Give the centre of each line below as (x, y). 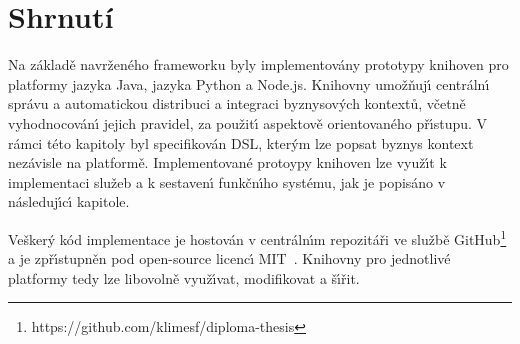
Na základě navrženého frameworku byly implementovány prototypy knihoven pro (258, 64)
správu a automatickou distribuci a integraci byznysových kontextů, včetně (237, 103)
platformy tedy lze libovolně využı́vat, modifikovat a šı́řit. (184, 277)
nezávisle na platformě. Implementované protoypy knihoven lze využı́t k (227, 162)
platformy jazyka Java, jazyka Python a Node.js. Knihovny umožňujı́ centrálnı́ (249, 83)
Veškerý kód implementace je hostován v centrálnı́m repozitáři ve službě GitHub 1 (257, 237)
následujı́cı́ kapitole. (69, 201)
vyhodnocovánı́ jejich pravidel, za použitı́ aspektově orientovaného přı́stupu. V (248, 122)
